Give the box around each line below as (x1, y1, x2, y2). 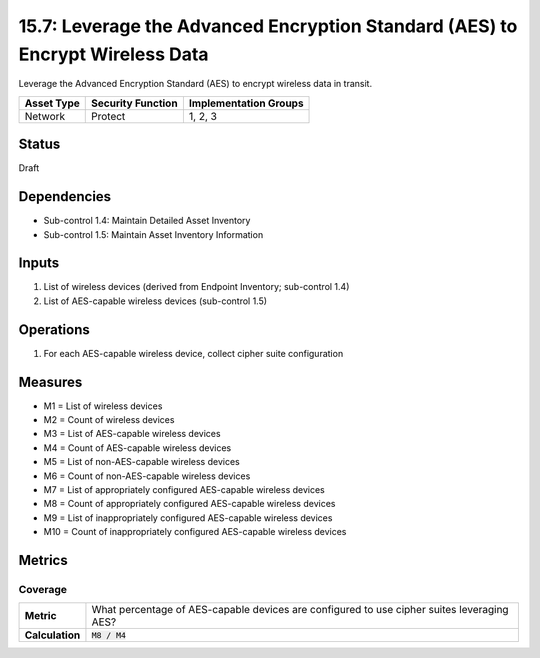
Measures (18, 373, 83, 390)
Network (24, 109, 66, 123)
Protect (91, 109, 126, 123)
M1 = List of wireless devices (43, 400, 163, 412)
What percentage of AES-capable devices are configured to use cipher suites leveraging (91, 603, 509, 617)
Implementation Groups (188, 96, 304, 110)
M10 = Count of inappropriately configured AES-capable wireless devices (43, 526, 347, 538)
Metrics (18, 551, 69, 569)
